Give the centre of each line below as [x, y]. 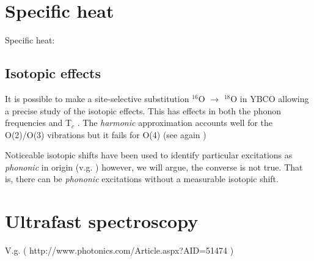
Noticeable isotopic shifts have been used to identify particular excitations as [149, 155]
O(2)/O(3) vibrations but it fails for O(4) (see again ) [106, 134]
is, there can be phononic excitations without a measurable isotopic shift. [142, 179]
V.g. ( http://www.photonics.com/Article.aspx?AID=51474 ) [119, 250]
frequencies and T [38, 123]
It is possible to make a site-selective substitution [97, 98]
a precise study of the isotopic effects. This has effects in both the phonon [143, 110]
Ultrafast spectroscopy [102, 221]
